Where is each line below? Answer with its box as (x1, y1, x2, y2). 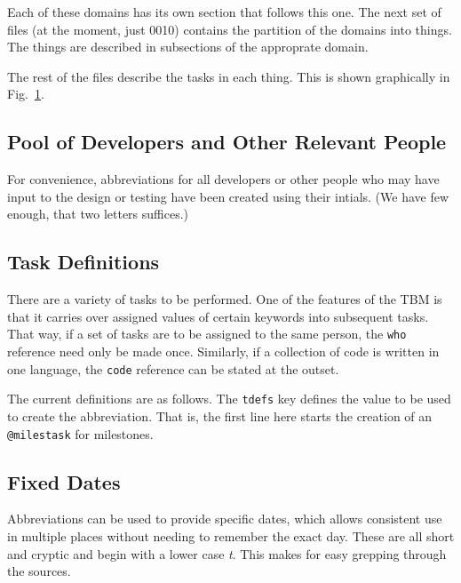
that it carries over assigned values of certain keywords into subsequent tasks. (7, 307, 429, 325)
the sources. (7, 562, 71, 580)
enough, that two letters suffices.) (7, 204, 189, 223)
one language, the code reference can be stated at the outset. (7, 359, 339, 378)
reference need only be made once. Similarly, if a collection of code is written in (7, 342, 440, 360)
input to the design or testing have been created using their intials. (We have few (7, 187, 449, 205)
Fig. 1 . (7, 84, 44, 103)
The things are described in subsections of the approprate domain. (7, 37, 369, 56)
